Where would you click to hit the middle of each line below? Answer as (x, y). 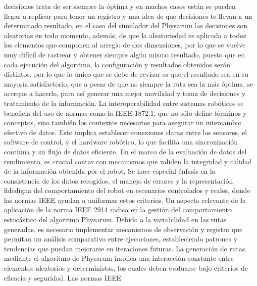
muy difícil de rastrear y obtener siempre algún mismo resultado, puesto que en (125, 54)
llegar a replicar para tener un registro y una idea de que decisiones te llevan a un (128, 16)
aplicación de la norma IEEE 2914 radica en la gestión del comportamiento (118, 210)
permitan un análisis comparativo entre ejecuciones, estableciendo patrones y (121, 239)
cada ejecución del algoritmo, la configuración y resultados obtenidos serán (117, 64)
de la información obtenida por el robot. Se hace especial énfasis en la (110, 171)
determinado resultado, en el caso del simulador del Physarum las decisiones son (126, 25)
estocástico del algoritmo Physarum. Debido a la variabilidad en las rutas (115, 219)
